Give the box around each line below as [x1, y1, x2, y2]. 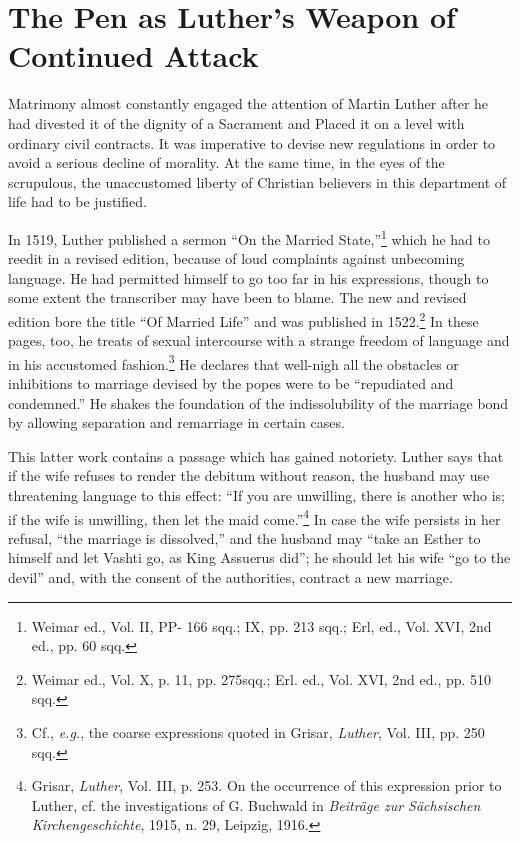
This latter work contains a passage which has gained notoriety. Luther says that [8, 445, 504, 466]
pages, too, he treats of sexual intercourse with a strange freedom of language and [8, 330, 510, 351]
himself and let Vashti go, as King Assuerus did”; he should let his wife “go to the [8, 547, 511, 568]
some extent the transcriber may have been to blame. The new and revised [8, 287, 467, 308]
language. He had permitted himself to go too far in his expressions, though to [8, 267, 489, 288]
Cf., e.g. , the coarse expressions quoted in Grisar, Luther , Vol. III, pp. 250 [31, 721, 485, 742]
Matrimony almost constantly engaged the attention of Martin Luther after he [8, 93, 489, 114]
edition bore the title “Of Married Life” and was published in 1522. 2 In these [8, 307, 479, 331]
